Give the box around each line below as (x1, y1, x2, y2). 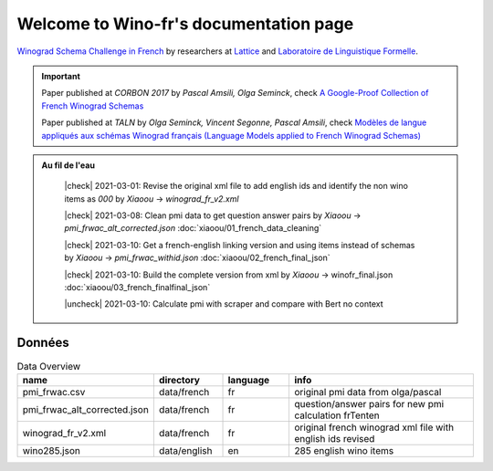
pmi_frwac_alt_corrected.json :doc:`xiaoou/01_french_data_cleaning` (64, 223, 322, 234)
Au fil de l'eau (41, 160, 96, 171)
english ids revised (294, 432, 375, 445)
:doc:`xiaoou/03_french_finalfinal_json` (64, 282, 211, 293)
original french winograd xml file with (294, 421, 455, 434)
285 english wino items (294, 444, 394, 456)
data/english (158, 444, 213, 456)
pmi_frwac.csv (22, 385, 86, 398)
